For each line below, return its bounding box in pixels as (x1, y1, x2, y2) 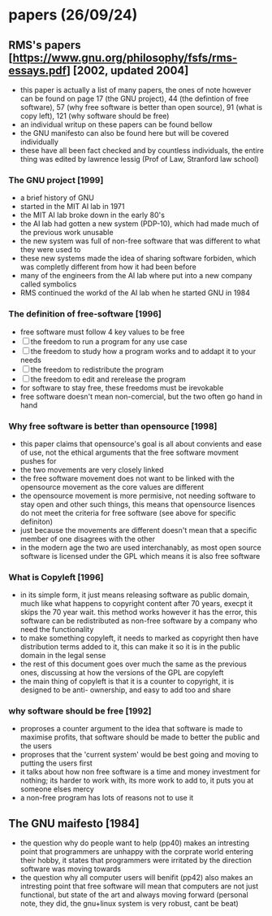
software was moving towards (19, 864, 122, 874)
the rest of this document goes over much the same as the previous (19, 659, 248, 669)
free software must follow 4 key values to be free (19, 327, 185, 337)
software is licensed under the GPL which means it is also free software (19, 551, 261, 561)
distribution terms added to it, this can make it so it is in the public (19, 642, 241, 652)
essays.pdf (8, 63, 67, 77)
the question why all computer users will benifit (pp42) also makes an (19, 873, 253, 883)
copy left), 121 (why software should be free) (19, 111, 170, 120)
